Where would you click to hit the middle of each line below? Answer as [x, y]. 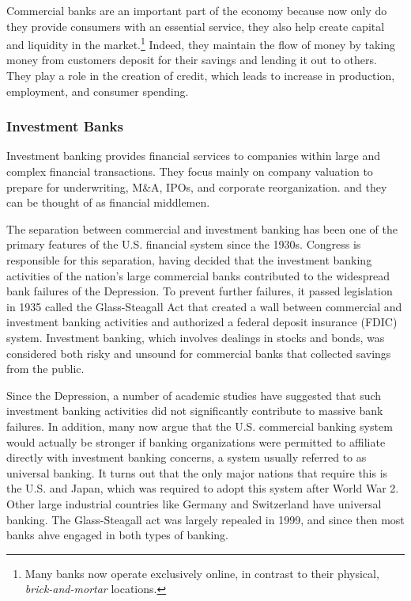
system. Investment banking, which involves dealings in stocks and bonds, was [196, 337]
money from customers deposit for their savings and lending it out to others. [192, 60]
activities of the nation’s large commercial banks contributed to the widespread [198, 275]
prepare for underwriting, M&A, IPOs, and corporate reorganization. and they [197, 186]
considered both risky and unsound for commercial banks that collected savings [199, 353]
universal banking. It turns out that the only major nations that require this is [197, 472]
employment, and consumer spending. [98, 91]
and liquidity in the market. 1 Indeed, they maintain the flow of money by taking [201, 43]
